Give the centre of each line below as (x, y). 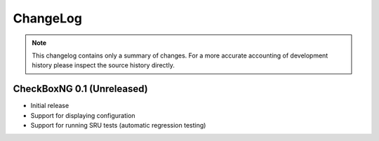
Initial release (50, 106)
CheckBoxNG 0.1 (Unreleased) (80, 89)
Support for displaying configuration (83, 115)
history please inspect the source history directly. (103, 65)
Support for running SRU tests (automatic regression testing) (118, 126)
